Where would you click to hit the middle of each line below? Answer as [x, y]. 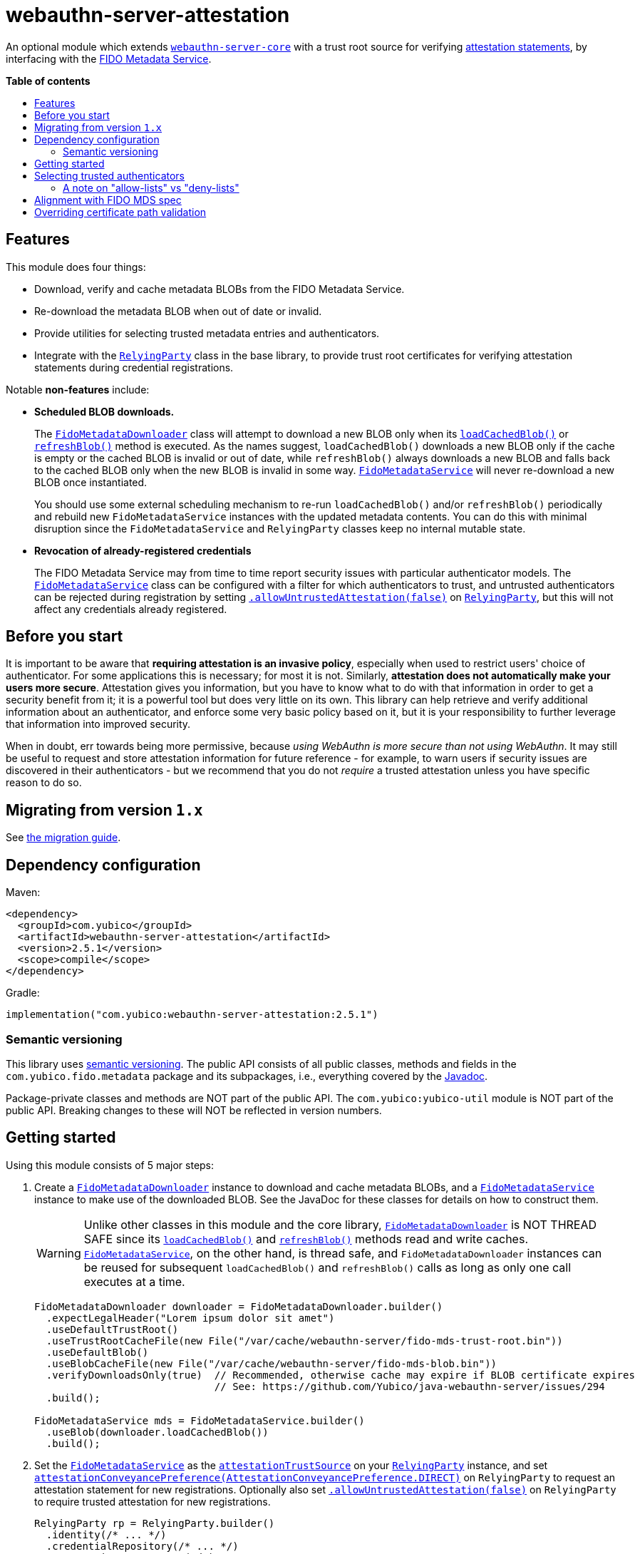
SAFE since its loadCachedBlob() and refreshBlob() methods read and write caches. [306, 1239]
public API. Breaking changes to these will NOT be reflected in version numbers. [194, 1110]
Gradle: [23, 993]
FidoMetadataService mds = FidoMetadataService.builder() [200, 1420]
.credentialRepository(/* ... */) [142, 1546]
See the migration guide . [63, 838]
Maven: [23, 892]
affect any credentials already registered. [131, 609]
